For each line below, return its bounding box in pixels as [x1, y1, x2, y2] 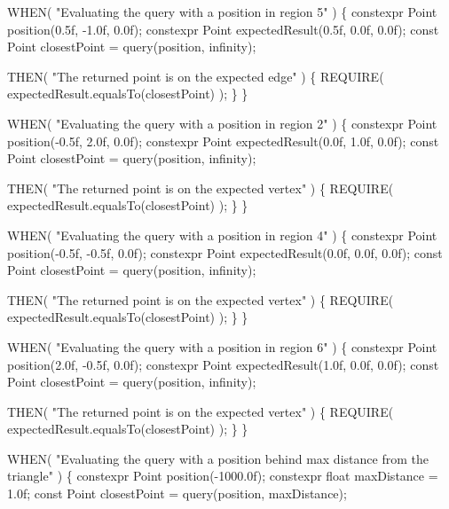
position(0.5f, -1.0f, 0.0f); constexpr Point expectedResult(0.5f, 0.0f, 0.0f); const [7, 20, 439, 38]
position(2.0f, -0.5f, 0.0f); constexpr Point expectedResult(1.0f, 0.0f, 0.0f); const [7, 355, 439, 373]
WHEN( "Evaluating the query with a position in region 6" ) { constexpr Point [7, 337, 437, 356]
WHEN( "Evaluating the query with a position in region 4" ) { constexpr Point [7, 225, 437, 244]
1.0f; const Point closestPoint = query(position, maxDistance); [7, 484, 347, 503]
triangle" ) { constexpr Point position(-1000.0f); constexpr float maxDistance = [7, 466, 438, 485]
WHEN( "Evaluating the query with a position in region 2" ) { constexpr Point [7, 114, 437, 132]
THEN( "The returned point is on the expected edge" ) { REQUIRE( [7, 67, 384, 85]
